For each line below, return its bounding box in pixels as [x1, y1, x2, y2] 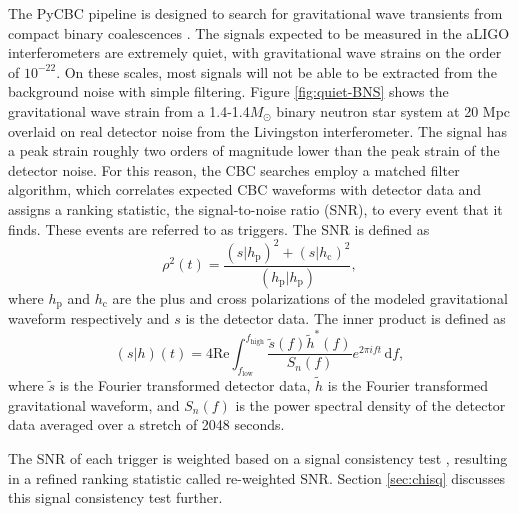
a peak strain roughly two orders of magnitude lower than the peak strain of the [8, 140, 500, 161]
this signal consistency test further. [8, 487, 223, 508]
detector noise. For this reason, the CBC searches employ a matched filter [8, 159, 460, 180]
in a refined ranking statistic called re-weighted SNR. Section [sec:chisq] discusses [8, 467, 506, 488]
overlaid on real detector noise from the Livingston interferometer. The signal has [8, 120, 507, 141]
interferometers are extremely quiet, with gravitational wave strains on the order [8, 42, 502, 63]
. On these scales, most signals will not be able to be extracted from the [56, 61, 497, 82]
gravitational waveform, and [8, 394, 180, 415]
